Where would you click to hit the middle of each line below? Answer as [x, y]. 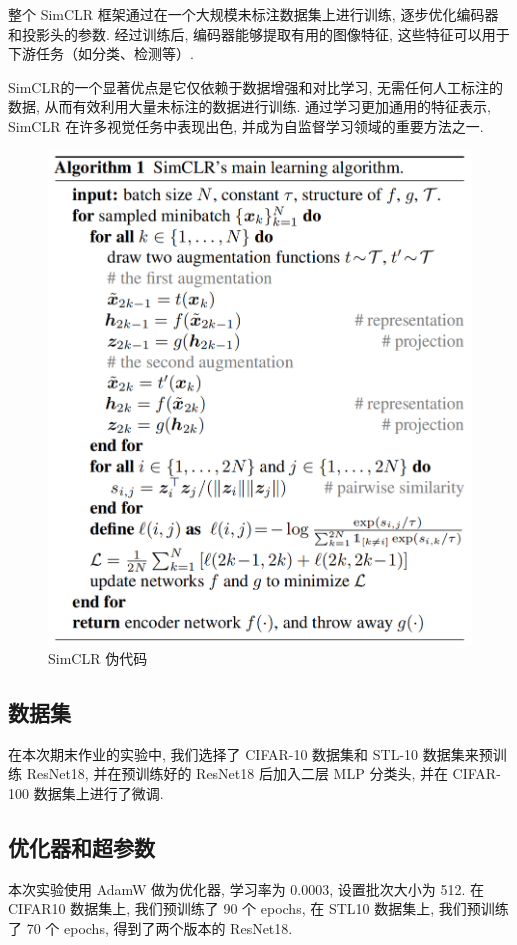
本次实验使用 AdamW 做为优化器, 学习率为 [147, 888]
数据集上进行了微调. [98, 793]
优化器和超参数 [81, 847]
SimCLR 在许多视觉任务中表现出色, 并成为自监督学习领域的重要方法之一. [246, 125]
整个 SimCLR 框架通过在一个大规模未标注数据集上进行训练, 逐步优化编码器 [253, 14]
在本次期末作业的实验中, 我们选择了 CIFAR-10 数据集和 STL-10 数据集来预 [250, 753]
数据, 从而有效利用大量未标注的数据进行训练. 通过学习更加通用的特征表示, [249, 106]
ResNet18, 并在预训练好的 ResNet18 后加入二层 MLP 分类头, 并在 [237, 773]
